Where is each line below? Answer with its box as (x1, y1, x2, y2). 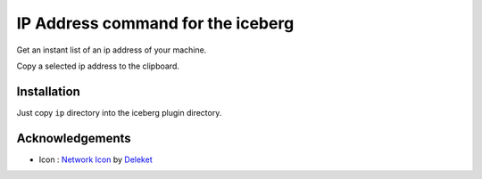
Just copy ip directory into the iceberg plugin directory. (16, 107, 222, 118)
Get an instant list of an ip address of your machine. (16, 45, 207, 55)
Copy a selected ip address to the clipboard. (16, 61, 180, 71)
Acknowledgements (16, 130, 131, 146)
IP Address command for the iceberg (16, 13, 295, 33)
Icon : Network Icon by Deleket (38, 154, 153, 165)
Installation (16, 84, 80, 99)
